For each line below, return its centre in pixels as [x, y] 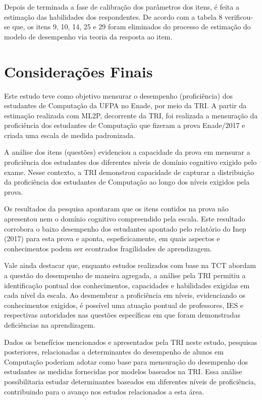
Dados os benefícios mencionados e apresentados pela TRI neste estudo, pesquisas [131, 342]
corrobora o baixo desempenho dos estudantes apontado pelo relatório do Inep [125, 228]
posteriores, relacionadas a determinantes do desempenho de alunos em [114, 352]
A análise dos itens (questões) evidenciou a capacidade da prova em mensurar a [127, 152]
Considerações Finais [78, 71]
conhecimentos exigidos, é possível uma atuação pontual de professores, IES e [124, 305]
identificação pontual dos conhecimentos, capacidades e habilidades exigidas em [127, 285]
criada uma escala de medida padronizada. [70, 135]
